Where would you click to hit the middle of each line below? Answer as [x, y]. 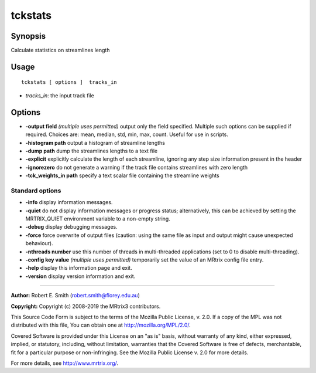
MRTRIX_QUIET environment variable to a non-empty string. [98, 219]
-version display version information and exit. [80, 276]
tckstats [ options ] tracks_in [69, 82]
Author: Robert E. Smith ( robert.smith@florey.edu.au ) [75, 296]
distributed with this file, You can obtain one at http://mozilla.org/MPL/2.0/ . [101, 325]
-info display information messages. [69, 202]
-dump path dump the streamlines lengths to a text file [92, 151]
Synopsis [28, 36]
